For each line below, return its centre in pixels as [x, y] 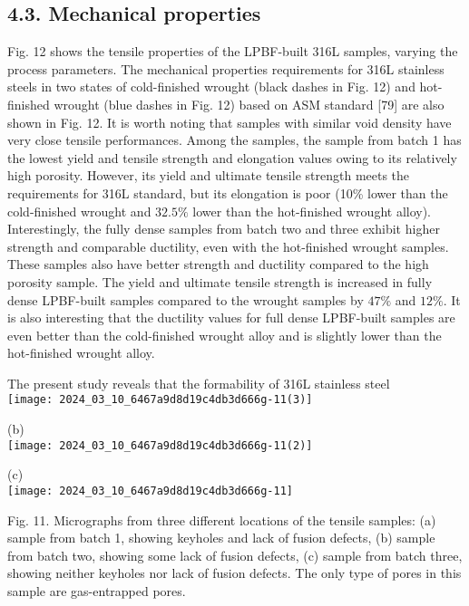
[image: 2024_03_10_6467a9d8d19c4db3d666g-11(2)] [160, 445]
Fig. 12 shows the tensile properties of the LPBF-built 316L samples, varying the [233, 51]
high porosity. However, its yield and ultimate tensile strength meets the [209, 175]
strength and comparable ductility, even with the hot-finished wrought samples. [228, 246]
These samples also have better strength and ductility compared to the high [218, 264]
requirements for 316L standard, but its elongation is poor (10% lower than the [228, 192]
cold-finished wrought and [79, 211]
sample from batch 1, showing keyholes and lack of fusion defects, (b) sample [221, 538]
